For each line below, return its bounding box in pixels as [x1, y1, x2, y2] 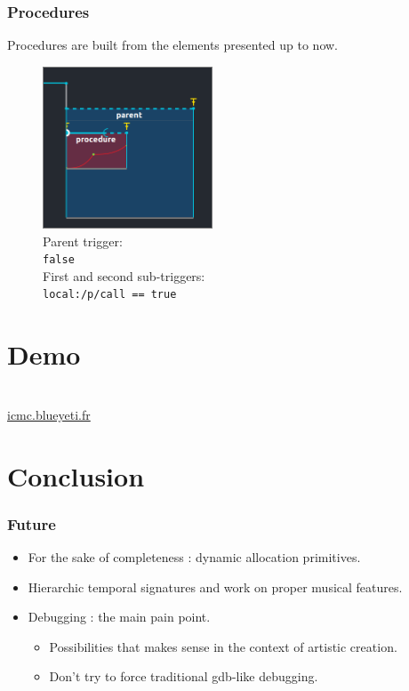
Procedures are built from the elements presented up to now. [7, 36, 338, 54]
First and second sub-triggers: [43, 266, 205, 285]
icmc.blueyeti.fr [7, 405, 91, 423]
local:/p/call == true [43, 288, 177, 301]
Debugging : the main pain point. [28, 607, 211, 626]
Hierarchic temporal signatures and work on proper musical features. [28, 577, 403, 596]
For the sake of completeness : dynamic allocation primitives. [28, 547, 361, 566]
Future [7, 512, 56, 534]
